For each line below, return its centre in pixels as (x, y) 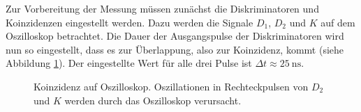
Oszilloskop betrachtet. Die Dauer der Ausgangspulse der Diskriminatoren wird (175, 36)
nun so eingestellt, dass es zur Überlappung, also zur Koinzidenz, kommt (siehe (175, 49)
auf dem (338, 22)
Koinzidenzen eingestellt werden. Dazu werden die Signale (130, 22)
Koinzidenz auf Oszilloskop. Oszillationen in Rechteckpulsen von (171, 86)
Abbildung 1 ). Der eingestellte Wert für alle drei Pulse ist (129, 63)
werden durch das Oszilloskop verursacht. (153, 100)
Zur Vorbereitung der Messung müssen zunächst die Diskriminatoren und (162, 8)
